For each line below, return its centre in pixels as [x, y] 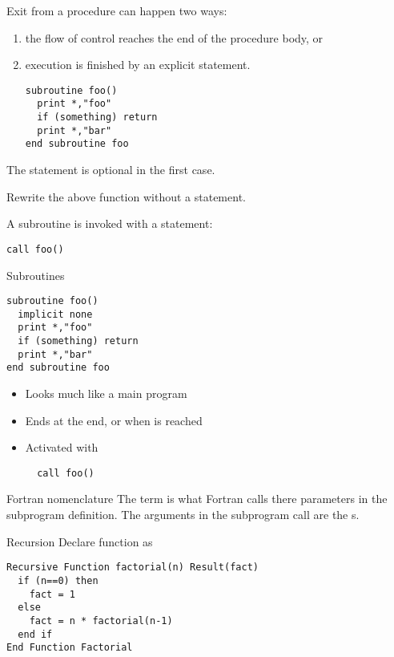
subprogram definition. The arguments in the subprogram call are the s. [183, 515]
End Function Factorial [70, 648]
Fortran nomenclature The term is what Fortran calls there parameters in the [197, 499]
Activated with [62, 447]
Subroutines [36, 275]
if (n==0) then [58, 580]
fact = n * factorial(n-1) [101, 620]
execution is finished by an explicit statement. [138, 65]
